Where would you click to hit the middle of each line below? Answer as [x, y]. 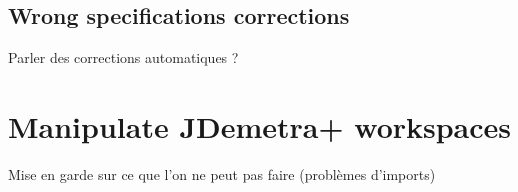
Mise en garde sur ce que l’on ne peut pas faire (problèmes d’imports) [222, 173]
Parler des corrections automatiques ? [123, 57]
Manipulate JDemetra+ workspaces [260, 125]
